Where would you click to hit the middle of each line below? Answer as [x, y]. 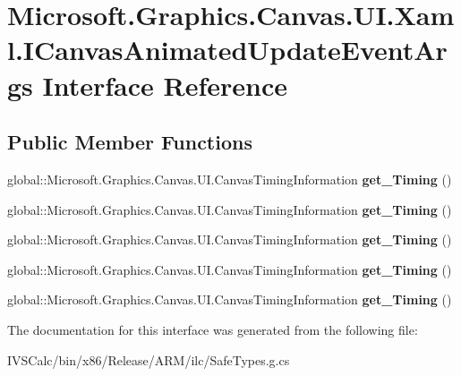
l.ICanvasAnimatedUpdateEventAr [227, 50]
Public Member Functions [130, 142]
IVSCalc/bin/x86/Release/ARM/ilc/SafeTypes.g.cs [149, 359]
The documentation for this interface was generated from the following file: [213, 329]
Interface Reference [165, 85]
